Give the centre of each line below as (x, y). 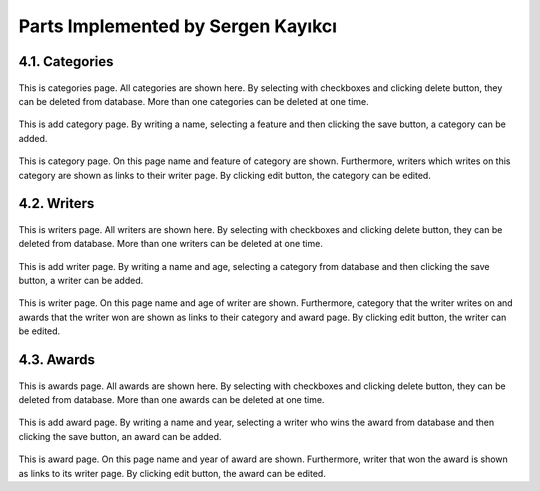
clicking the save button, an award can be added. (120, 436)
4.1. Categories (66, 61)
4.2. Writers (56, 203)
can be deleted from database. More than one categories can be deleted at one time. (193, 101)
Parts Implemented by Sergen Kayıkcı (178, 26)
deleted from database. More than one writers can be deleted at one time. (171, 244)
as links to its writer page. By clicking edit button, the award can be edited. (172, 473)
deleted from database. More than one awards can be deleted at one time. (171, 400)
